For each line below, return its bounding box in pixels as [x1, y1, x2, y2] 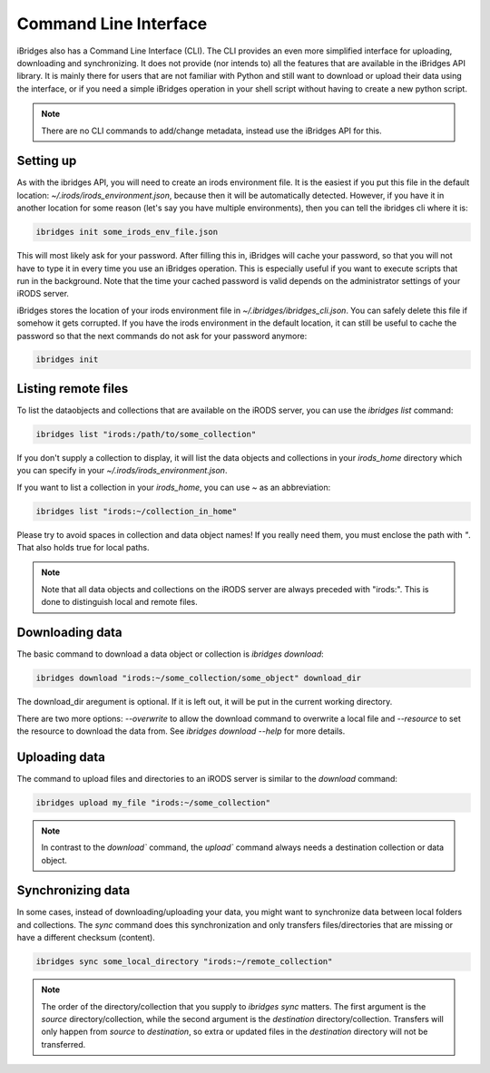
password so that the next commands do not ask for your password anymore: [16, 330, 308, 341]
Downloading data [16, 625, 122, 640]
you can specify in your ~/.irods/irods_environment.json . [16, 465, 228, 476]
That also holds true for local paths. [16, 542, 150, 553]
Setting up [16, 153, 77, 169]
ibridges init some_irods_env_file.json [35, 227, 218, 238]
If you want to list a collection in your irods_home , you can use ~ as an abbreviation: [16, 482, 331, 493]
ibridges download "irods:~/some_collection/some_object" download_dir [35, 673, 362, 684]
